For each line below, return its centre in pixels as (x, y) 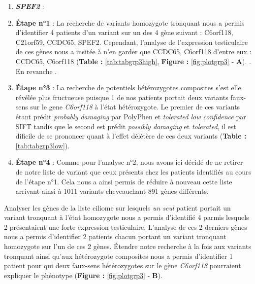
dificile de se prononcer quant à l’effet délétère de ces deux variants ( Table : (131, 136)
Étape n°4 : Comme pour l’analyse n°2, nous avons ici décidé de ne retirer (129, 162)
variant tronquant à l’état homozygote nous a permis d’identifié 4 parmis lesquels (127, 217)
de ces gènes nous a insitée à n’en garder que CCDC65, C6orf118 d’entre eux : (133, 52)
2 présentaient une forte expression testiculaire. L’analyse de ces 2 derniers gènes (126, 227)
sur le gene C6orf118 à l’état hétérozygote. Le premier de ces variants (135, 107)
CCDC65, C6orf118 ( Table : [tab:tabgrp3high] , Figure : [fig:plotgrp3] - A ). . (133, 61)
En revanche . (36, 71)
